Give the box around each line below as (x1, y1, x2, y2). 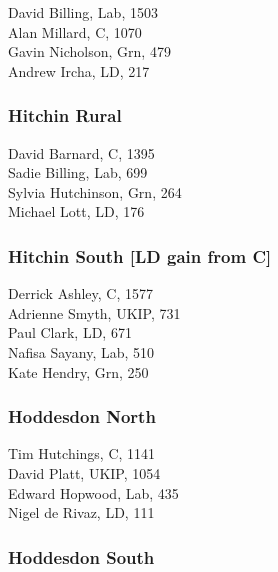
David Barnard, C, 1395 (8, 142, 155, 163)
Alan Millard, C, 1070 (8, 21, 142, 42)
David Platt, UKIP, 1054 (8, 462, 161, 483)
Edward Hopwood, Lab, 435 (8, 482, 179, 503)
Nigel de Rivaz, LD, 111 (8, 502, 155, 523)
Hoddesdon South (8, 544, 155, 569)
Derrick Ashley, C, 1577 (8, 283, 154, 304)
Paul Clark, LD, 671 (8, 322, 132, 343)
